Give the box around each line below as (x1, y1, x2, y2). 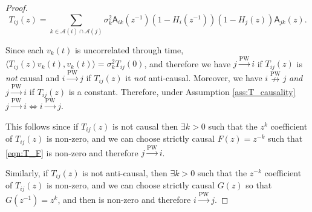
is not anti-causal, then (82, 166, 167, 179)
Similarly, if (5, 166, 48, 179)
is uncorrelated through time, (74, 43, 184, 56)
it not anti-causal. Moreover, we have (125, 71, 262, 84)
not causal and (5, 71, 59, 84)
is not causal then (112, 119, 178, 132)
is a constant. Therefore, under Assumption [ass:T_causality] (68, 85, 296, 98)
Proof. (5, 1, 28, 13)
